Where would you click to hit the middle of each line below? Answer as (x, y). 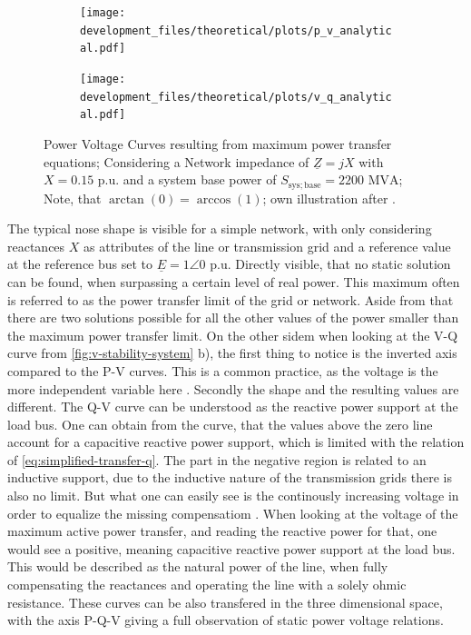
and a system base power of (200, 179)
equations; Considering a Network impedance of (177, 161)
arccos (214, 199)
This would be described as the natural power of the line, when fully (198, 566)
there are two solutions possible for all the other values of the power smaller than (233, 317)
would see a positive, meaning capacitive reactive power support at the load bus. (231, 548)
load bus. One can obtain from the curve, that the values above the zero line (220, 424)
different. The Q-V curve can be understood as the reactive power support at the (233, 407)
